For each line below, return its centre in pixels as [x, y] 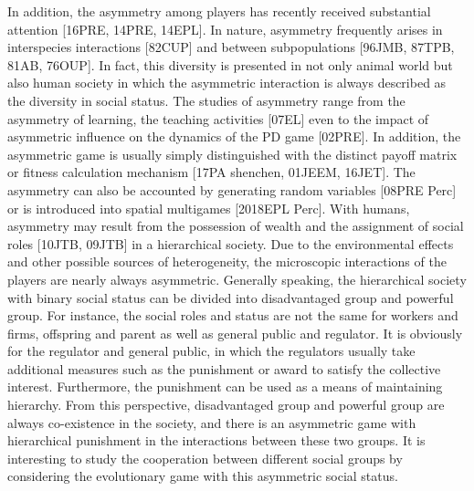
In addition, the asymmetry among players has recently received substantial [219, 11]
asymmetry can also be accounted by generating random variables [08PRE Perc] [232, 189]
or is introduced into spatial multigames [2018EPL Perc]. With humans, [209, 208]
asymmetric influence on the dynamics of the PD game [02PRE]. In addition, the [234, 136]
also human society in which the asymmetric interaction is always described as [227, 83]
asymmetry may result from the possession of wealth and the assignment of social [236, 226]
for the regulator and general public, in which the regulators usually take [211, 351]
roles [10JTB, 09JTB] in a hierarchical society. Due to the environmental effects [231, 243]
